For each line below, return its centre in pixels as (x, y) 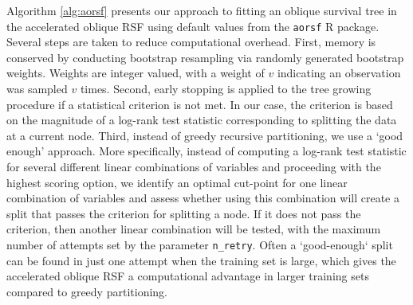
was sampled (37, 89)
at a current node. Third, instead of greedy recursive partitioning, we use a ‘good (205, 135)
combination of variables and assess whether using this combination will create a (203, 198)
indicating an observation (339, 73)
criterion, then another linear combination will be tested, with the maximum (194, 229)
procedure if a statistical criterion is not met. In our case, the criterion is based (200, 104)
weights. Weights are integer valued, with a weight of (136, 73)
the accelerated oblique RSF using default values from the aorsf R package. (193, 26)
